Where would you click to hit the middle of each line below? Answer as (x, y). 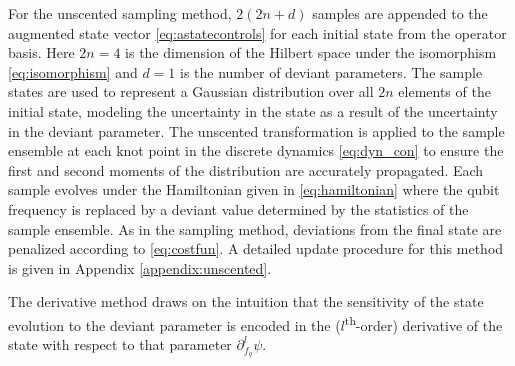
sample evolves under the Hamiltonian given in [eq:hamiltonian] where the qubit (254, 189)
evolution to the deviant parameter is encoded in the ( (174, 324)
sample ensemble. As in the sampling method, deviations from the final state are (255, 228)
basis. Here (41, 52)
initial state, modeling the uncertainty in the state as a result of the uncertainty (253, 110)
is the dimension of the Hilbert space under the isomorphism (311, 52)
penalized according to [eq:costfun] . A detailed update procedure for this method (256, 248)
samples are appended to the (400, 13)
